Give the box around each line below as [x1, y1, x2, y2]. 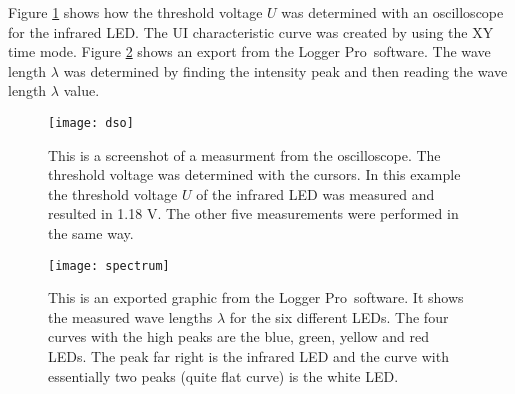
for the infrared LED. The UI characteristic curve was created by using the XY [8, 21, 494, 42]
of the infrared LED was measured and [196, 183, 435, 204]
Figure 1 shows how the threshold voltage [8, 2, 263, 22]
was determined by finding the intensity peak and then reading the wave [63, 60, 508, 81]
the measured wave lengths [48, 306, 213, 327]
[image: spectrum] [48, 258, 170, 273]
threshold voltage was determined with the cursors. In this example [48, 164, 461, 185]
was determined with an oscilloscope [281, 2, 504, 22]
